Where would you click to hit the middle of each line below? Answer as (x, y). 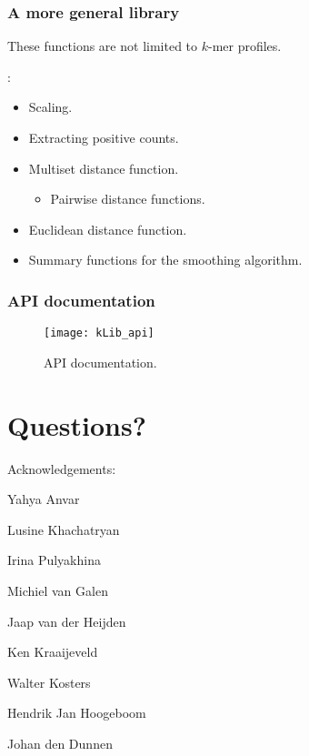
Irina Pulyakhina (54, 560)
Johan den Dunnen (60, 743)
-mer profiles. (244, 46)
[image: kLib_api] (99, 333)
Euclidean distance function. (108, 229)
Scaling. (50, 107)
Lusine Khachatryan (64, 529)
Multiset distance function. (104, 168)
